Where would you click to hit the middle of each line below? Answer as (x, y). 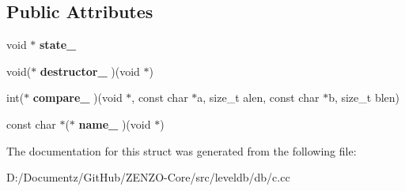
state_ (58, 45)
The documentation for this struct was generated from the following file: (182, 150)
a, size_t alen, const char (258, 97)
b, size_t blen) (364, 97)
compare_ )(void (78, 97)
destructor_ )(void (90, 71)
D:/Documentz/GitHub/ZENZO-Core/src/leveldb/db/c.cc (148, 177)
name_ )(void (115, 124)
